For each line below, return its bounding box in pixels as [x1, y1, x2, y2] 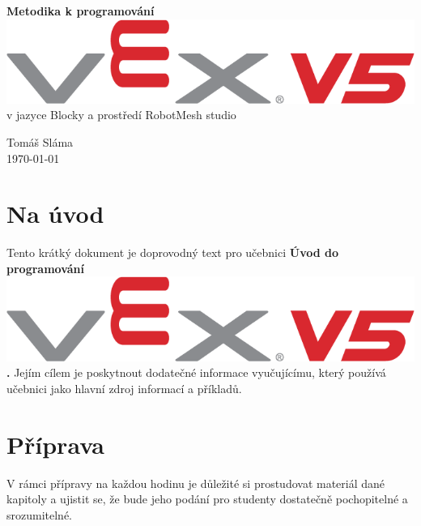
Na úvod [6, 197, 104, 230]
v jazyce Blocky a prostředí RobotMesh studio [6, 106, 236, 123]
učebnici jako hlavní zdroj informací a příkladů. [6, 379, 242, 396]
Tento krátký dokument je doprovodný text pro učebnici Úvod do [6, 244, 339, 261]
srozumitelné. [6, 506, 73, 523]
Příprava [6, 427, 104, 460]
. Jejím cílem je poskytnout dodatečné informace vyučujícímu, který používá [6, 364, 386, 381]
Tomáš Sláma [6, 133, 74, 150]
